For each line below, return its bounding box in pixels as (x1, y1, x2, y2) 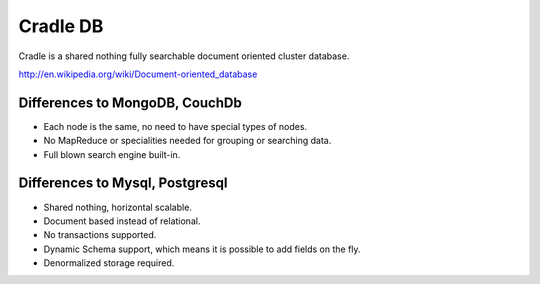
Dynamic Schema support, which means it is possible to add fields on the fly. (43, 243, 361, 255)
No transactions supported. (43, 229, 157, 241)
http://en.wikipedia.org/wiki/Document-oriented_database (18, 68, 258, 80)
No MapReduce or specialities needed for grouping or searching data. (43, 135, 332, 147)
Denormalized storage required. (43, 257, 175, 269)
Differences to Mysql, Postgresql (18, 175, 228, 192)
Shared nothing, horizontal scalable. (43, 201, 192, 213)
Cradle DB (18, 15, 104, 37)
